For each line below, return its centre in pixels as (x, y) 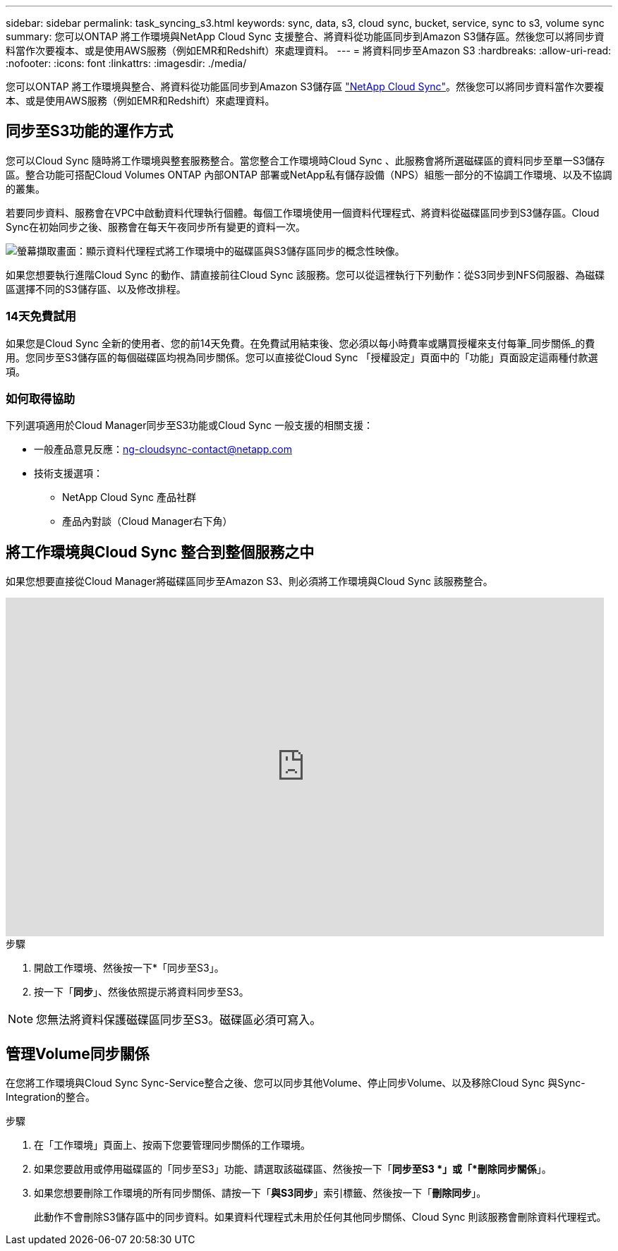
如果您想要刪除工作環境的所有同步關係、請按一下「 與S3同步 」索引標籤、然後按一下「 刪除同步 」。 (260, 1193)
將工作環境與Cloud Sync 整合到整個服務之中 (160, 552)
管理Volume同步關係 (78, 1053)
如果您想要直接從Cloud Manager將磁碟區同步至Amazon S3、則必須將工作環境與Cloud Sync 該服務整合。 (249, 581)
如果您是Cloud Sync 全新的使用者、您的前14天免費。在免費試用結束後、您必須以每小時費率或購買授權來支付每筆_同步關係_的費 (301, 343)
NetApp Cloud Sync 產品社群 (129, 497)
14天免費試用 (41, 316)
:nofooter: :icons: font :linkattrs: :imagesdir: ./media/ (126, 63)
